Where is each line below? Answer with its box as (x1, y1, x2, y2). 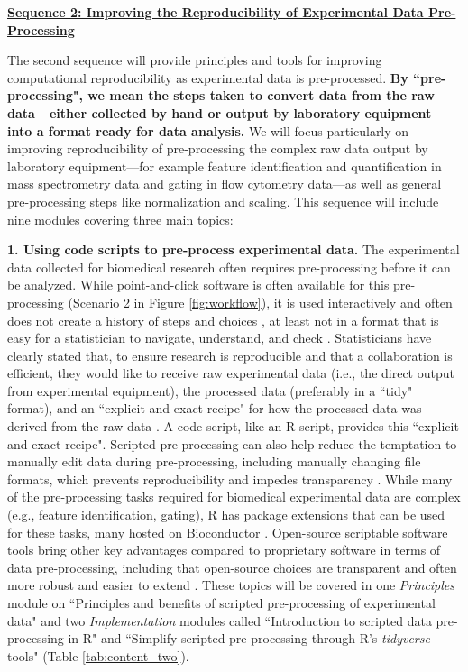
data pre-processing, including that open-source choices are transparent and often (7, 557, 457, 576)
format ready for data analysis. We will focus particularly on (48, 121, 409, 140)
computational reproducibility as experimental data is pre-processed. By (7, 68, 408, 87)
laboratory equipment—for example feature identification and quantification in (7, 156, 442, 175)
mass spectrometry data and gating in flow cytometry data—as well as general (7, 174, 442, 193)
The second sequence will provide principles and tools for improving (7, 51, 382, 69)
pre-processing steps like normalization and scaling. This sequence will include (7, 191, 439, 210)
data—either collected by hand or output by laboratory (7, 103, 361, 122)
